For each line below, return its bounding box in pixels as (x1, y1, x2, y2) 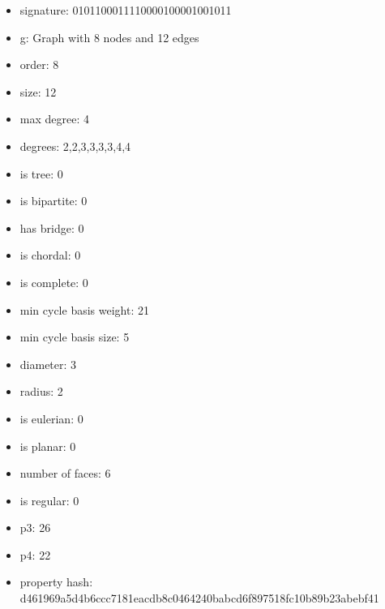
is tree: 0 (19, 165, 63, 182)
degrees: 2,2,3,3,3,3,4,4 (19, 137, 131, 154)
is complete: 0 (19, 273, 88, 290)
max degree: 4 (19, 110, 89, 127)
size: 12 (19, 83, 57, 100)
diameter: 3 (19, 355, 77, 372)
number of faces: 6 (19, 465, 111, 482)
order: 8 (19, 56, 59, 73)
